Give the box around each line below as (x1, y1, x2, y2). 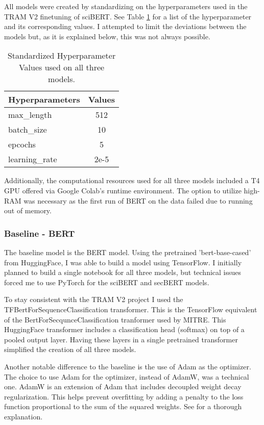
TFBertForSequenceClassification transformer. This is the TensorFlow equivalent (4, 304, 257, 314)
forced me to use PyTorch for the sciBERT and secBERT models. (4, 277, 209, 287)
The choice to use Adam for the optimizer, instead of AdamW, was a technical (4, 371, 249, 382)
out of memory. (4, 205, 52, 216)
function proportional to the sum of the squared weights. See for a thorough (4, 401, 242, 412)
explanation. (4, 411, 43, 421)
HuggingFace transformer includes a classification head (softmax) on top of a (4, 324, 245, 335)
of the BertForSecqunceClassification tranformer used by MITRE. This (4, 314, 226, 324)
